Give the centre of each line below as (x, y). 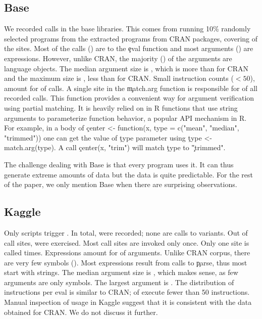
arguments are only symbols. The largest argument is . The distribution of (119, 282)
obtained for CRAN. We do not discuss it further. (81, 312)
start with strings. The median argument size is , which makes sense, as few (121, 272)
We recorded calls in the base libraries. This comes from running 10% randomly (127, 29)
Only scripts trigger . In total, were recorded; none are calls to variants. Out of (126, 232)
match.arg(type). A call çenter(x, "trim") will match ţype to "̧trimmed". (115, 147)
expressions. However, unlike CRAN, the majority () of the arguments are (118, 58)
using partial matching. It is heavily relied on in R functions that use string (121, 107)
